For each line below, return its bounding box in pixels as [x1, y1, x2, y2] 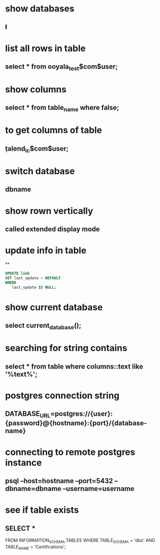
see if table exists [5, 504, 79, 516]
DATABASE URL [5, 410, 51, 419]
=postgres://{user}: [50, 410, 113, 418]
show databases [5, 3, 75, 14]
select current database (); [5, 321, 82, 331]
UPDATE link [5, 271, 30, 276]
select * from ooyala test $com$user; [5, 63, 118, 72]
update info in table [5, 245, 87, 256]
